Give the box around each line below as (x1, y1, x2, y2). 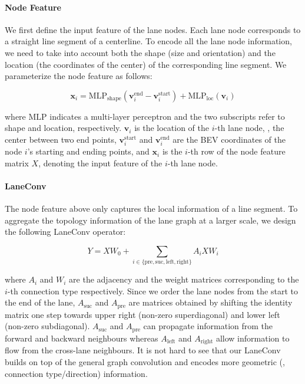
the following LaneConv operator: (5, 225, 126, 238)
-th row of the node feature (187, 145, 286, 157)
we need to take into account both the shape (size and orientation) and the (5, 46, 276, 58)
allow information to (216, 332, 290, 344)
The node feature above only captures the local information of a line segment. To (5, 202, 298, 215)
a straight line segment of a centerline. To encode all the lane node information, (5, 35, 292, 47)
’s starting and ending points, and (27, 145, 150, 157)
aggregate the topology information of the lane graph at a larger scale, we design (5, 214, 296, 226)
